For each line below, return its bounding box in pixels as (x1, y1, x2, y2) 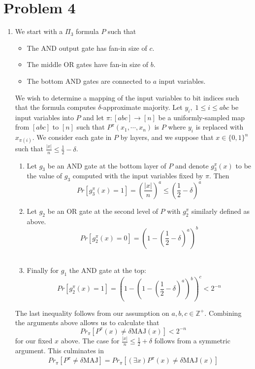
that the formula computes (15, 102, 96, 112)
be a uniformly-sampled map (158, 112, 245, 122)
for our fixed (15, 335, 53, 346)
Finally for (27, 265, 59, 275)
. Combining (204, 307, 242, 318)
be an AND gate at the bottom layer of (47, 160, 166, 170)
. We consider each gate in (32, 132, 112, 142)
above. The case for (61, 335, 120, 346)
